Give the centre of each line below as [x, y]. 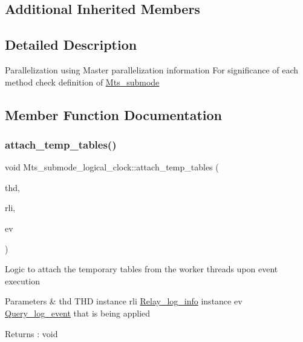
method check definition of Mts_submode [82, 82]
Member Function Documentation [114, 114]
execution [22, 280]
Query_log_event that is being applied [78, 313]
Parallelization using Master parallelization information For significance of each [152, 69]
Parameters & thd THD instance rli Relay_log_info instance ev [124, 301]
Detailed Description [71, 45]
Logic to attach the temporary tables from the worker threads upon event [142, 269]
